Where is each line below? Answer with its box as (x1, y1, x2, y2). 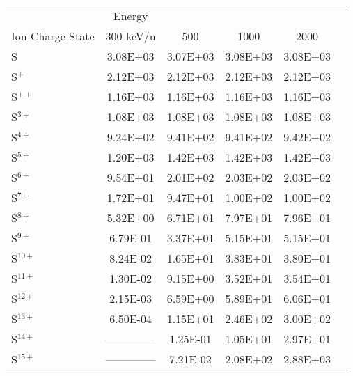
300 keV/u (105, 28, 156, 44)
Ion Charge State (11, 28, 95, 44)
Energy (113, 8, 148, 24)
